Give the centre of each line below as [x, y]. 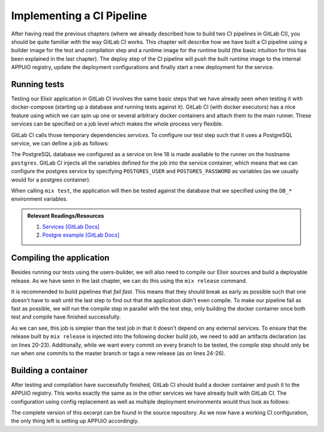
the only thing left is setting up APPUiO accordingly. [75, 421]
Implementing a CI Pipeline [79, 16]
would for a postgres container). [51, 180]
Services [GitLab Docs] [71, 227]
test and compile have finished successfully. [66, 317]
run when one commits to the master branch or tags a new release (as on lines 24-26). [118, 353]
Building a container [49, 370]
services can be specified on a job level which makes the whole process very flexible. [117, 124]
